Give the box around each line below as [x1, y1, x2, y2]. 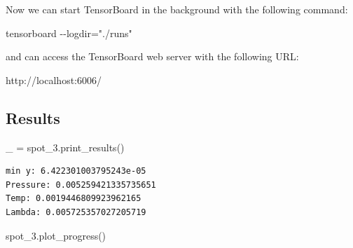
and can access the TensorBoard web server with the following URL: [6, 49, 299, 64]
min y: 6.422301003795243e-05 [6, 166, 146, 177]
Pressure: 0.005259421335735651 [6, 179, 156, 190]
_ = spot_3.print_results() [6, 139, 125, 154]
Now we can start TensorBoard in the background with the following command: [6, 2, 348, 16]
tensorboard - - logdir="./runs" [6, 25, 132, 40]
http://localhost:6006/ [6, 72, 102, 87]
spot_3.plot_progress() [6, 228, 106, 242]
